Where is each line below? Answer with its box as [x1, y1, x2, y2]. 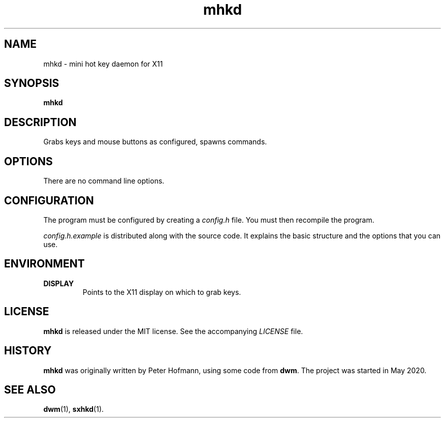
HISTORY [4, 344, 52, 357]
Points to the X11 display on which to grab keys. [82, 287, 241, 296]
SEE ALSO [4, 383, 56, 396]
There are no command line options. [43, 176, 165, 186]
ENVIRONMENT [4, 257, 85, 270]
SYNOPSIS [4, 77, 59, 90]
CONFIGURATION [4, 194, 94, 207]
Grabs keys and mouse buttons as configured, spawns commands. [43, 137, 267, 146]
